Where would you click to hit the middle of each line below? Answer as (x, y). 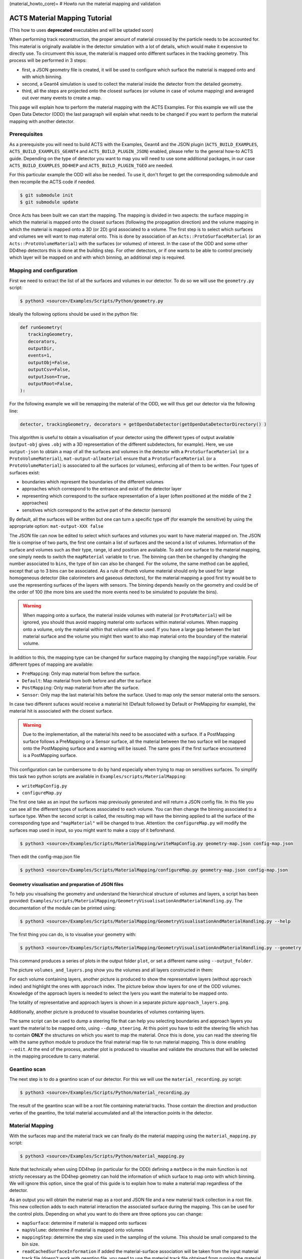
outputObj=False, (49, 362)
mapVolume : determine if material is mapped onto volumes (83, 1230)
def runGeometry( (41, 327)
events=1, (40, 356)
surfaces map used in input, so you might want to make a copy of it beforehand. (92, 830)
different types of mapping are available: (51, 664)
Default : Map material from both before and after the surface (87, 680)
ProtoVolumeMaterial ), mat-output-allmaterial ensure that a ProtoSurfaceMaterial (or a (112, 458)
